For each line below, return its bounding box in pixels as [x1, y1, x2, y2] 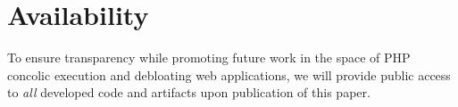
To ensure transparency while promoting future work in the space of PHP [7, 48, 411, 67]
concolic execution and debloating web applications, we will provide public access [7, 65, 451, 84]
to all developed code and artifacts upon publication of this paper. [7, 83, 371, 102]
